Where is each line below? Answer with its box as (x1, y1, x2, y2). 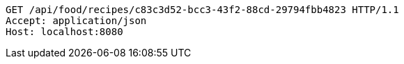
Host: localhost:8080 (6, 26, 123, 37)
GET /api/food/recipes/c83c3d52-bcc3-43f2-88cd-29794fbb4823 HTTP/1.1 (6, 4, 399, 15)
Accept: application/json (6, 15, 147, 26)
